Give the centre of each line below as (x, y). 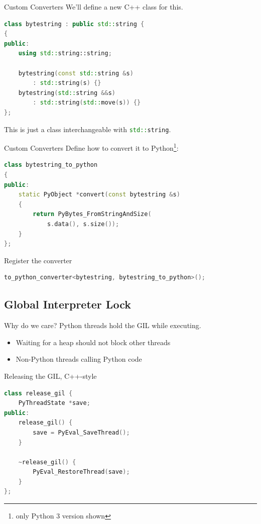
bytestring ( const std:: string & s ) (76, 73)
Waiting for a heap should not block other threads (93, 342)
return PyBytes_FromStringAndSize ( (92, 214)
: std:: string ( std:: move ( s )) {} (87, 103)
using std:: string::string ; (65, 54)
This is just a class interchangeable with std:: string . (88, 129)
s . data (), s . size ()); (83, 224)
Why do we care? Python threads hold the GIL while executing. (103, 325)
